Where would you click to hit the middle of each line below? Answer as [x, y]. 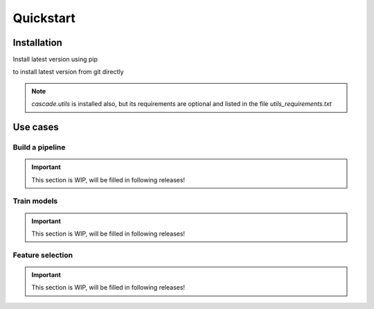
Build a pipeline [39, 148]
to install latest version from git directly [68, 72]
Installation [37, 43]
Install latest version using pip [55, 60]
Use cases [36, 127]
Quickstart [44, 18]
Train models [35, 201]
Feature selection [43, 255]
